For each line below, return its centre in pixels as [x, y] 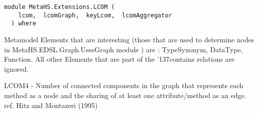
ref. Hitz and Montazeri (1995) [51, 105]
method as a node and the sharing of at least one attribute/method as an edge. [125, 95]
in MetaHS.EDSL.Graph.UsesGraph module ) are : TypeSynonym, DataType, [124, 49]
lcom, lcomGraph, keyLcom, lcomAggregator [95, 15]
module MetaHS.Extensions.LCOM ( [59, 7]
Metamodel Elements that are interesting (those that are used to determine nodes [129, 39]
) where [24, 24]
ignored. [16, 68]
